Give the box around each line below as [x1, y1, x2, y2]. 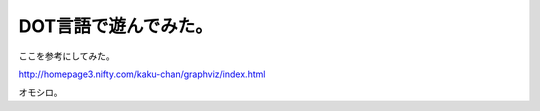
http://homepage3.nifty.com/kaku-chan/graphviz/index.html [18, 68, 266, 80]
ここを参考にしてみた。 [18, 50, 115, 62]
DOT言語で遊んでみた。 [18, 15, 214, 37]
